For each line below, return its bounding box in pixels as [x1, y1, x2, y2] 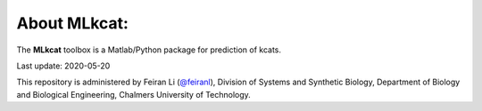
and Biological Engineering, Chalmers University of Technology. [16, 89, 252, 99]
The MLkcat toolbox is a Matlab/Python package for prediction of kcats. [16, 44, 281, 55]
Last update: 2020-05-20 [16, 60, 111, 71]
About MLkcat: [16, 13, 129, 33]
